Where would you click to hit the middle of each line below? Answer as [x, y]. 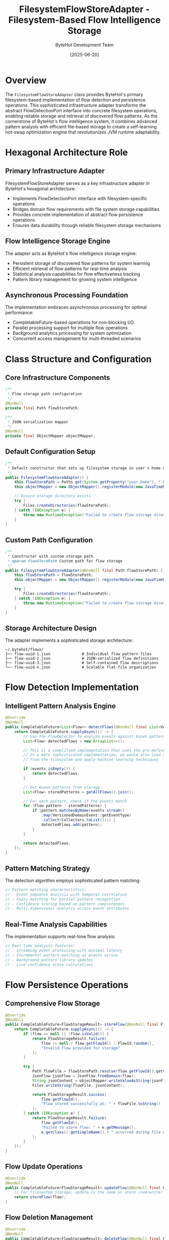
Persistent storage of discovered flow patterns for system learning [81, 263]
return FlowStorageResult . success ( [69, 1094]
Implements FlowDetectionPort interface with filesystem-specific [80, 198]
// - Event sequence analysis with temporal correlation [66, 894]
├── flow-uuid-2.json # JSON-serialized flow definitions [82, 658]
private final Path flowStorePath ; [43, 408]
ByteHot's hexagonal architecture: [41, 189]
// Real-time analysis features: [40, 946]
